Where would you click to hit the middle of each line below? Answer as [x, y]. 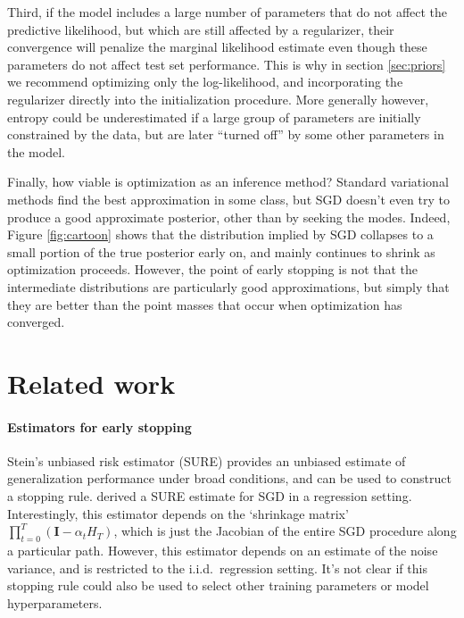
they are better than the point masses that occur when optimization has [205, 304]
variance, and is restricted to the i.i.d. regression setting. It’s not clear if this [217, 568]
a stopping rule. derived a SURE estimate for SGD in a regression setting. [210, 496]
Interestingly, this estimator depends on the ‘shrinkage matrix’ [178, 513]
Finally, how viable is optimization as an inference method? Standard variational [228, 182]
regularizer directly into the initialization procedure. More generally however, [218, 99]
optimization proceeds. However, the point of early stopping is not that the [213, 269]
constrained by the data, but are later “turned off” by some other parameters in [226, 134]
